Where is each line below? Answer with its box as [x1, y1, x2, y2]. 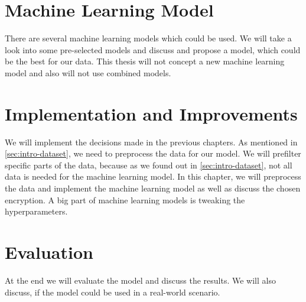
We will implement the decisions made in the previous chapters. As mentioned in [5, 135, 298, 148]
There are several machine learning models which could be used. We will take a [5, 32, 292, 44]
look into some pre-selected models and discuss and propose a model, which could [5, 43, 301, 56]
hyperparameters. [5, 205, 68, 217]
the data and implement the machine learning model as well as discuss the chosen [5, 182, 301, 194]
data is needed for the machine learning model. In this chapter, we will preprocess [5, 170, 301, 183]
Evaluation [5, 239, 93, 264]
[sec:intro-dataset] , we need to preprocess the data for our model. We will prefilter [5, 147, 301, 160]
